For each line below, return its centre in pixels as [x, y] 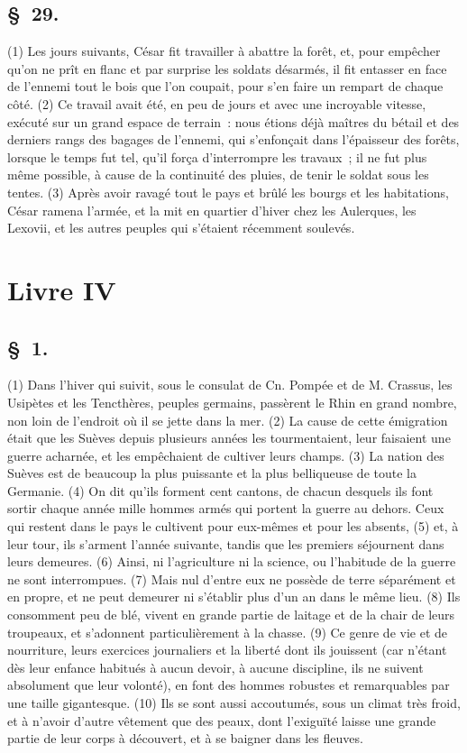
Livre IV [62, 289]
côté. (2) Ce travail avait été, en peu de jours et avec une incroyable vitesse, [217, 103]
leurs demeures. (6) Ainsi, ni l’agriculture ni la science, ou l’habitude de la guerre [232, 561]
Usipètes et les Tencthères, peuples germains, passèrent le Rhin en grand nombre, [232, 402]
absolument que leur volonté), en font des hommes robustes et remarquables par [229, 685]
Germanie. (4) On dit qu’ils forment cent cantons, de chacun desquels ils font [220, 490]
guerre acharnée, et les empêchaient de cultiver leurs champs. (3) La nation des [226, 455]
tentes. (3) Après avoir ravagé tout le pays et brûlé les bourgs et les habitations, [228, 192]
